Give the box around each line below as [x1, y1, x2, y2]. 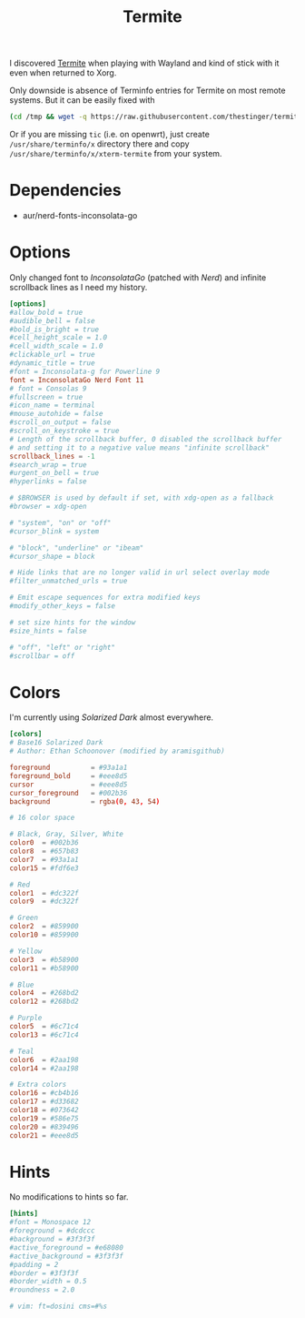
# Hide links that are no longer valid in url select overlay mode [9, 568, 271, 577]
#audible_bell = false [9, 316, 95, 325]
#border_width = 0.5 [9, 1277, 88, 1286]
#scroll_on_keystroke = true [9, 426, 120, 436]
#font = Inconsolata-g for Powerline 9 [9, 367, 161, 376]
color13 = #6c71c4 [9, 1030, 79, 1039]
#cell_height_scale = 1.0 [9, 333, 107, 342]
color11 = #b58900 [9, 963, 79, 973]
